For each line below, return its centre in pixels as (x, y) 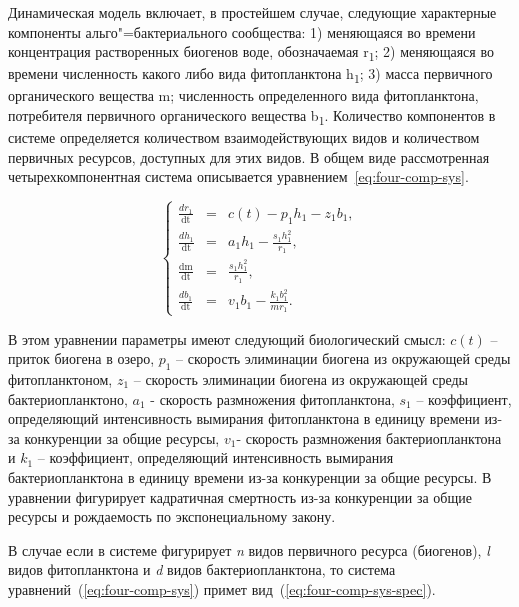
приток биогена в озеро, (81, 358)
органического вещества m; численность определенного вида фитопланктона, (243, 95)
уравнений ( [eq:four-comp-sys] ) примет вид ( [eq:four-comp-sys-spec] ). (222, 588)
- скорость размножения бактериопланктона (369, 437)
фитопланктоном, (60, 379)
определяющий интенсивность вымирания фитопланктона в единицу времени (244, 418)
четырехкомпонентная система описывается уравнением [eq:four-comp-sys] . (238, 176)
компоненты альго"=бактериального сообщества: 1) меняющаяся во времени (242, 31)
